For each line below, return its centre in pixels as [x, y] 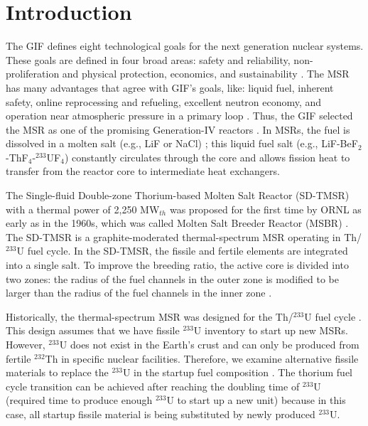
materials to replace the [57, 372]
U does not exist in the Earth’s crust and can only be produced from [209, 344]
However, [26, 344]
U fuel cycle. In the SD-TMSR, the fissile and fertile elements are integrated [182, 251]
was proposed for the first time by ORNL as [265, 209]
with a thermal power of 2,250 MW [83, 209]
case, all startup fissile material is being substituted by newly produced [161, 414]
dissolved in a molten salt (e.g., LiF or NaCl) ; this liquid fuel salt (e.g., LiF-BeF [182, 143]
